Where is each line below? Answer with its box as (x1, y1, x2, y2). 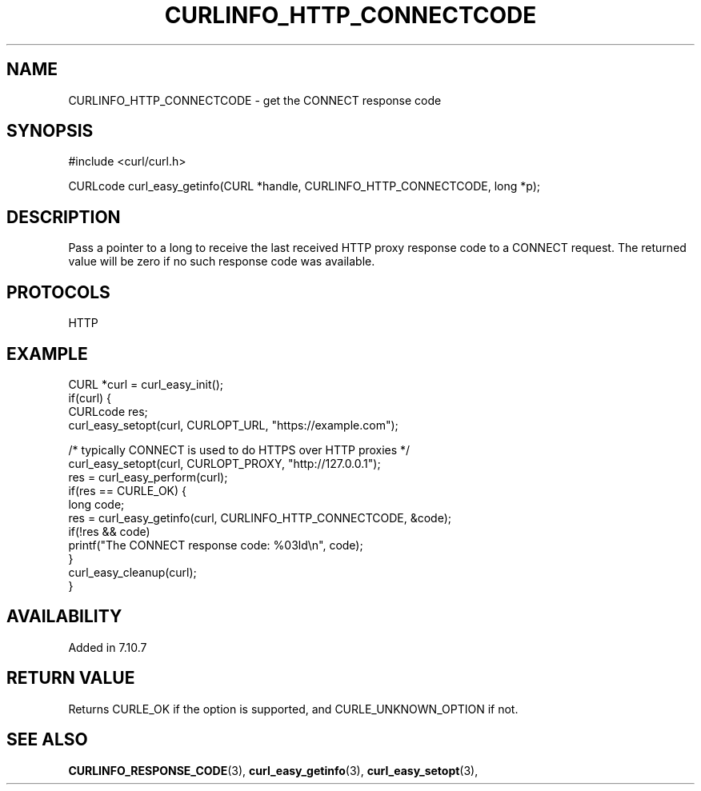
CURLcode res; (68, 404, 148, 418)
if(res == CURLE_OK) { (68, 483, 186, 497)
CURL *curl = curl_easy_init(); (68, 377, 223, 391)
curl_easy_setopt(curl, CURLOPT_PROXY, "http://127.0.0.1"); (68, 456, 381, 470)
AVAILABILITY (6, 606, 122, 627)
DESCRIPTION (6, 206, 121, 227)
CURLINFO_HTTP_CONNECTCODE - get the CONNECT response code (68, 93, 442, 107)
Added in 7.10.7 (68, 640, 147, 654)
